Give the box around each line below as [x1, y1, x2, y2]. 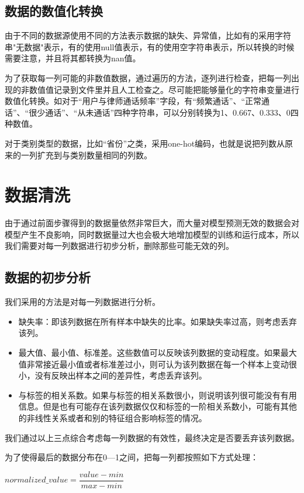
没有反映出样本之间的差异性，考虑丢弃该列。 [34, 369, 207, 381]
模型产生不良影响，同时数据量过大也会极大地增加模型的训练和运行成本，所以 [5, 228, 299, 240]
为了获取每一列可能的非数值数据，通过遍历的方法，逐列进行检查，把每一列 [5, 71, 291, 84]
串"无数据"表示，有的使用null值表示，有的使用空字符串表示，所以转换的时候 [5, 40, 295, 53]
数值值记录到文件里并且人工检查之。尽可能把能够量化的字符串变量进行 [29, 83, 299, 95]
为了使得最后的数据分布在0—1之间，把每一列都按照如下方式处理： [5, 451, 258, 463]
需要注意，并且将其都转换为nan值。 [5, 52, 141, 64]
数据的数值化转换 [5, 2, 103, 20]
